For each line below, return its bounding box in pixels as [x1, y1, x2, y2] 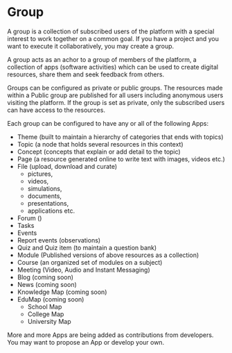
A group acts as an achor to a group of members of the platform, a [7, 55, 197, 63]
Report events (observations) [17, 236, 101, 244]
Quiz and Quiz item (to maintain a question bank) [17, 243, 157, 252]
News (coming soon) [17, 280, 78, 288]
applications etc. [27, 206, 75, 215]
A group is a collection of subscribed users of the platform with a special [7, 27, 215, 35]
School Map [27, 302, 62, 311]
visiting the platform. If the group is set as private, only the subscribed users [7, 98, 225, 106]
